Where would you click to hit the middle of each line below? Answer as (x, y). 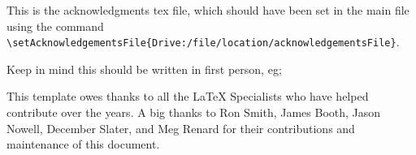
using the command (55, 26)
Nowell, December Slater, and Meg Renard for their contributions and (181, 128)
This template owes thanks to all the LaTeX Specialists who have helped (188, 96)
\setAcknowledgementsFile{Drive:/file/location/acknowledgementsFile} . (203, 42)
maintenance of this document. (83, 144)
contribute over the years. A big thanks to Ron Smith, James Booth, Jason (194, 112)
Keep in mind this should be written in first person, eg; (144, 69)
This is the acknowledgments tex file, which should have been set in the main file (208, 10)
